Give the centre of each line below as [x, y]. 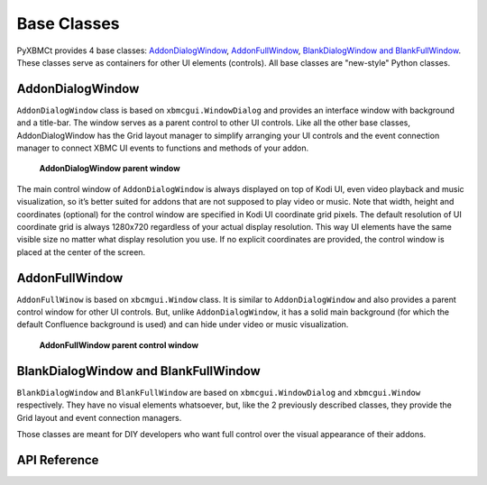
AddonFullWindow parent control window [119, 345]
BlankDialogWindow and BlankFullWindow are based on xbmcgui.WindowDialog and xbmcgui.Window [219, 392]
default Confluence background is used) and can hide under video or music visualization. [183, 325]
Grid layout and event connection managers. [99, 417]
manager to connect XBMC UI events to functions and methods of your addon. [163, 148]
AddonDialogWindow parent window [110, 169]
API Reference [58, 460]
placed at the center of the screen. [81, 252]
